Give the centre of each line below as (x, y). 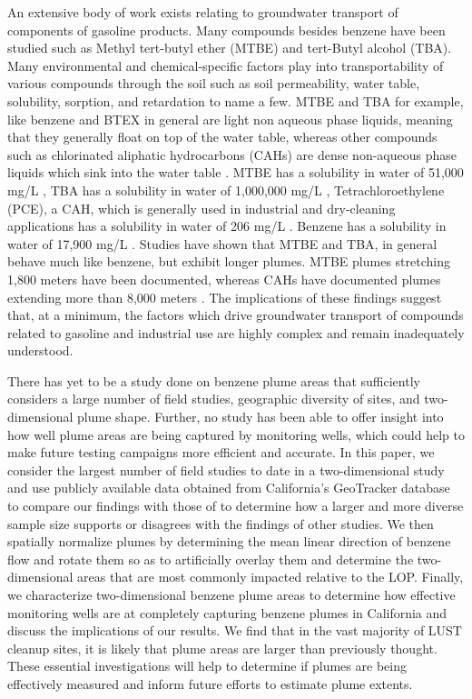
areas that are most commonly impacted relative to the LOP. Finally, (270, 577)
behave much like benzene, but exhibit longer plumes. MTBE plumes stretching (229, 261)
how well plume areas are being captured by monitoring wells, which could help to (236, 434)
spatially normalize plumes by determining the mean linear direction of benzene (229, 541)
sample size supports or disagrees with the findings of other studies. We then (221, 523)
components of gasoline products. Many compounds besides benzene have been (226, 30)
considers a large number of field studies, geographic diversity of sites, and (214, 399)
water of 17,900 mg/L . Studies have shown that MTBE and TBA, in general (222, 243)
